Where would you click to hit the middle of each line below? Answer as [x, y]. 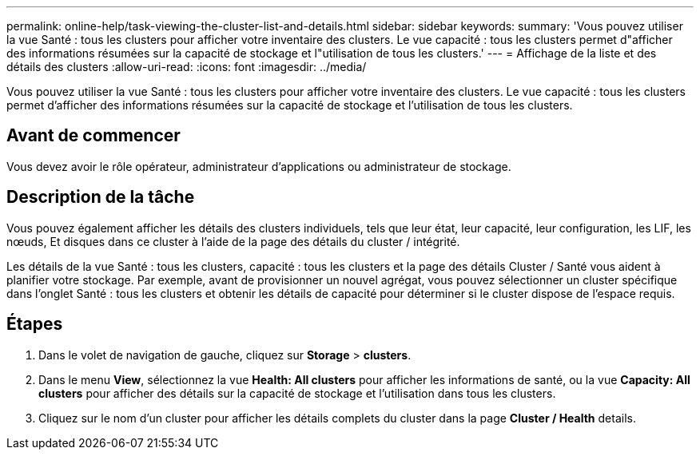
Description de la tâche [101, 197]
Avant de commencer [93, 136]
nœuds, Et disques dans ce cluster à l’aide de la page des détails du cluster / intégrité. [233, 241]
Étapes [35, 324]
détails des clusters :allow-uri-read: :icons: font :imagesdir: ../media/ [187, 67]
